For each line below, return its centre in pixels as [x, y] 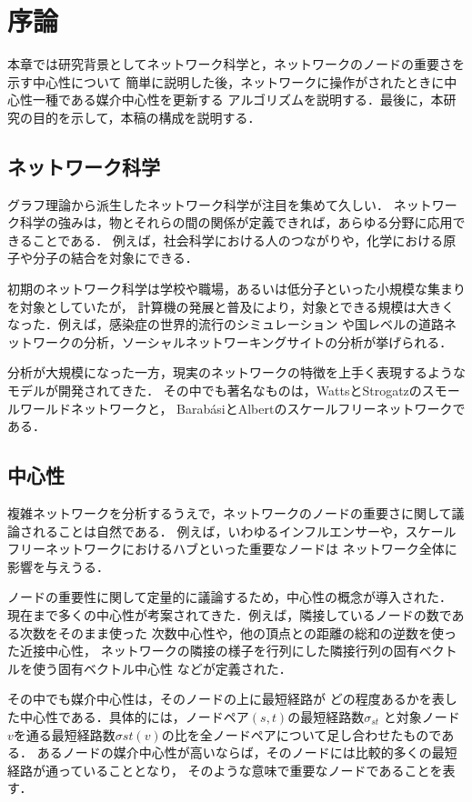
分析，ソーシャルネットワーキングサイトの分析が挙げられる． [268, 341]
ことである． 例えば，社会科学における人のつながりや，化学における [238, 240]
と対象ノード [422, 716]
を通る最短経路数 [64, 734]
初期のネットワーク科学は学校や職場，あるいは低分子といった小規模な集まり [236, 289]
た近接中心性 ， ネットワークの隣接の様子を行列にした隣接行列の [201, 651]
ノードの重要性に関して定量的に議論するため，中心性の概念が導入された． [230, 597]
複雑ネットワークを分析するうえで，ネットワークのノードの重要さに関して [230, 513]
